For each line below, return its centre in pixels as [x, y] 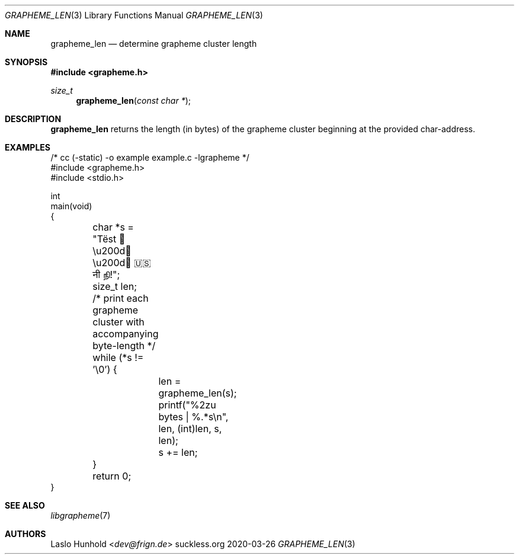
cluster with [118, 322]
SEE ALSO [25, 505]
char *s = [113, 227]
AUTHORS [25, 534]
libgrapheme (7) [81, 515]
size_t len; [115, 286]
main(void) [71, 206]
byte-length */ [124, 346]
